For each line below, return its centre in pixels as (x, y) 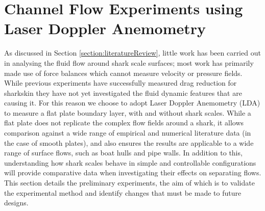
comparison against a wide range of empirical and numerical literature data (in (128, 133)
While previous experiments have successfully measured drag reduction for (121, 83)
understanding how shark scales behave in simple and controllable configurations (130, 162)
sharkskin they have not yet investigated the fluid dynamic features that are (123, 93)
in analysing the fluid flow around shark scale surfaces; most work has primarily (129, 62)
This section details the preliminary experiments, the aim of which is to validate (129, 183)
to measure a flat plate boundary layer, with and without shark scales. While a (128, 112)
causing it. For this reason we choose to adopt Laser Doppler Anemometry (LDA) (132, 103)
